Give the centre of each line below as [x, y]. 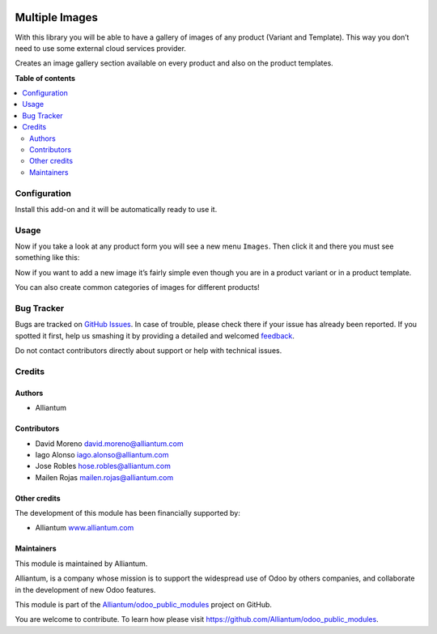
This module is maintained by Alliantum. [81, 564]
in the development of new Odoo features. [85, 589]
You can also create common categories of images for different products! [138, 287]
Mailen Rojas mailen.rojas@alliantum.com [104, 477]
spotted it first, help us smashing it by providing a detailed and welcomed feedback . [155, 335]
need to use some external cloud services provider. [100, 48]
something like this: [47, 257]
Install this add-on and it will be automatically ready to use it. [116, 209]
